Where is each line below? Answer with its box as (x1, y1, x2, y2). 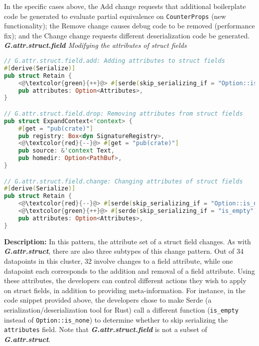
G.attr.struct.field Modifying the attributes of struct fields (4, 40, 187, 50)
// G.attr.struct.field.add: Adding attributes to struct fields (4, 57, 225, 65)
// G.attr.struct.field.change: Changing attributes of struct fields (4, 177, 243, 185)
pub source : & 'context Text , (18, 147, 115, 155)
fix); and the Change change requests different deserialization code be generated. (4, 30, 250, 40)
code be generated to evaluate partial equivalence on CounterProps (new (4, 10, 226, 21)
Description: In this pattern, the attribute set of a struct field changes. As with (4, 236, 251, 246)
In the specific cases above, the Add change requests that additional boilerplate (4, 1, 246, 11)
